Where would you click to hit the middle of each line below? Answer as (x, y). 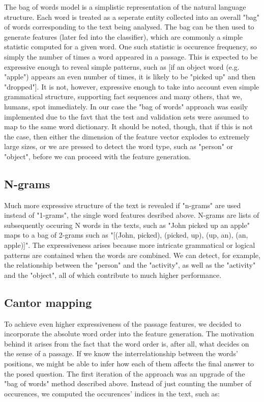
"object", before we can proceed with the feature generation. (98, 156)
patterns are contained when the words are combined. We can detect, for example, (132, 255)
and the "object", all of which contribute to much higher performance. (113, 275)
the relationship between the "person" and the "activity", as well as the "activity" (130, 265)
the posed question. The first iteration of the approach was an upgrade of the (125, 373)
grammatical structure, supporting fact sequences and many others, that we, (123, 96)
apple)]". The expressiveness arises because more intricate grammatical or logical (130, 245)
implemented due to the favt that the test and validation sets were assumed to (127, 116)
